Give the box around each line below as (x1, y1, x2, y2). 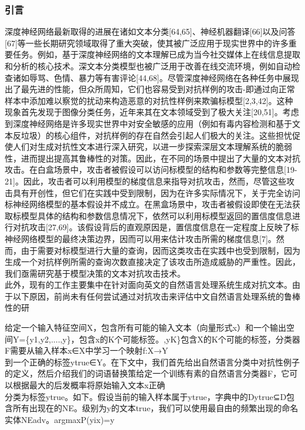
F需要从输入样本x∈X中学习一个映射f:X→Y (5, 344, 168, 357)
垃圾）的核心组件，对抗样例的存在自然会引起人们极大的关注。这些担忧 (21, 129, 292, 141)
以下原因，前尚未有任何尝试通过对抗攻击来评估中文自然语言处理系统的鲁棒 (12, 290, 300, 302)
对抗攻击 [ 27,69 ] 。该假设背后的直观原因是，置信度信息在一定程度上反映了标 (12, 221, 299, 233)
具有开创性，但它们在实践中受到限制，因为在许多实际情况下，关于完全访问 (12, 186, 300, 199)
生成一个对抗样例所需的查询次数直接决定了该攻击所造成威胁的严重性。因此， (5, 256, 300, 268)
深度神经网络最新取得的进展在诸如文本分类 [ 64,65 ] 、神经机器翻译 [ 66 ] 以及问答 (5, 25, 296, 38)
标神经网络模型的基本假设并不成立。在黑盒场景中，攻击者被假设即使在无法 (5, 198, 292, 210)
